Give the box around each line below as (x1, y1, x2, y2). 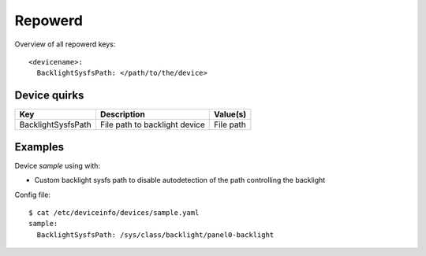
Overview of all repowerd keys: (14, 39, 116, 49)
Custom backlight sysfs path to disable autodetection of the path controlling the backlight (34, 176, 326, 185)
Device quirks (14, 89, 84, 102)
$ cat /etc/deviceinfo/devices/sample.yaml (28, 208, 200, 217)
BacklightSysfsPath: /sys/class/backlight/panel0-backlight (36, 230, 275, 239)
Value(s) (214, 109, 247, 120)
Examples (14, 140, 65, 154)
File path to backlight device (99, 119, 205, 130)
